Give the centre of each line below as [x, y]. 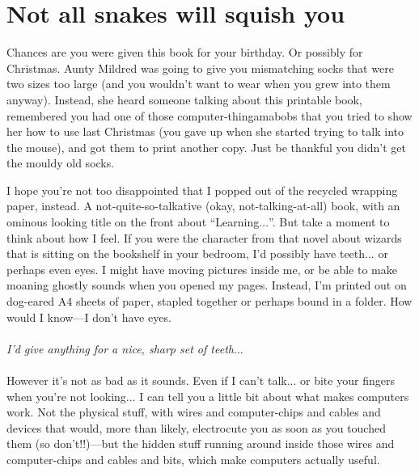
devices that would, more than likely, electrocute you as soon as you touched [196, 427]
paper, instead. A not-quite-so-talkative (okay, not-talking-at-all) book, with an [203, 206]
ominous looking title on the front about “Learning [133, 222]
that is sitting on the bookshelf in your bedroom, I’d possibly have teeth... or [197, 253]
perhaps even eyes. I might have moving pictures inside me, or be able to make [202, 269]
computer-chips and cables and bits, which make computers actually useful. [193, 459]
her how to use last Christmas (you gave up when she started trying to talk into [205, 131]
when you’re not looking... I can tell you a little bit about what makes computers [208, 396]
